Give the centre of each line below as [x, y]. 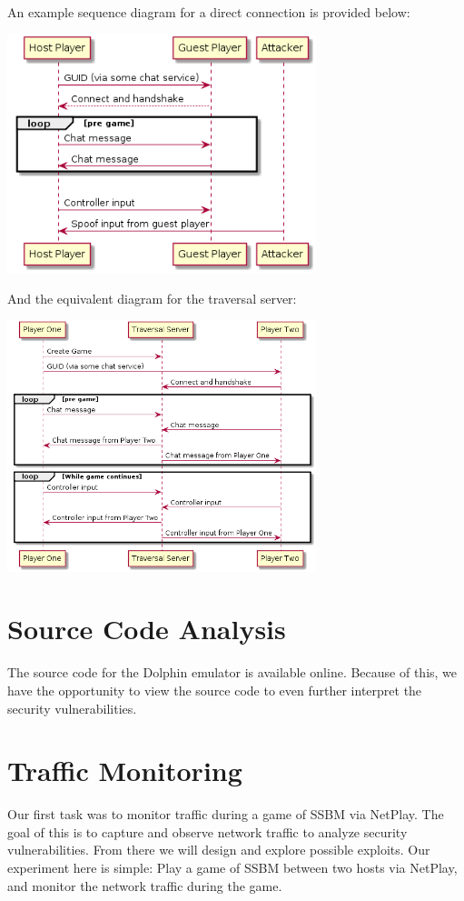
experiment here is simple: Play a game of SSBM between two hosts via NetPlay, [232, 868]
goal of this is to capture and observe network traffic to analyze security [207, 831]
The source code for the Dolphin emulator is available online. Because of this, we [232, 672]
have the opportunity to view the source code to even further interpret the [215, 690]
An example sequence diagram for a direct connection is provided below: [209, 12]
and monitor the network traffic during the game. [145, 885]
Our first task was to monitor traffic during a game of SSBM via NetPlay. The [226, 814]
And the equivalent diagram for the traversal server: [152, 298]
